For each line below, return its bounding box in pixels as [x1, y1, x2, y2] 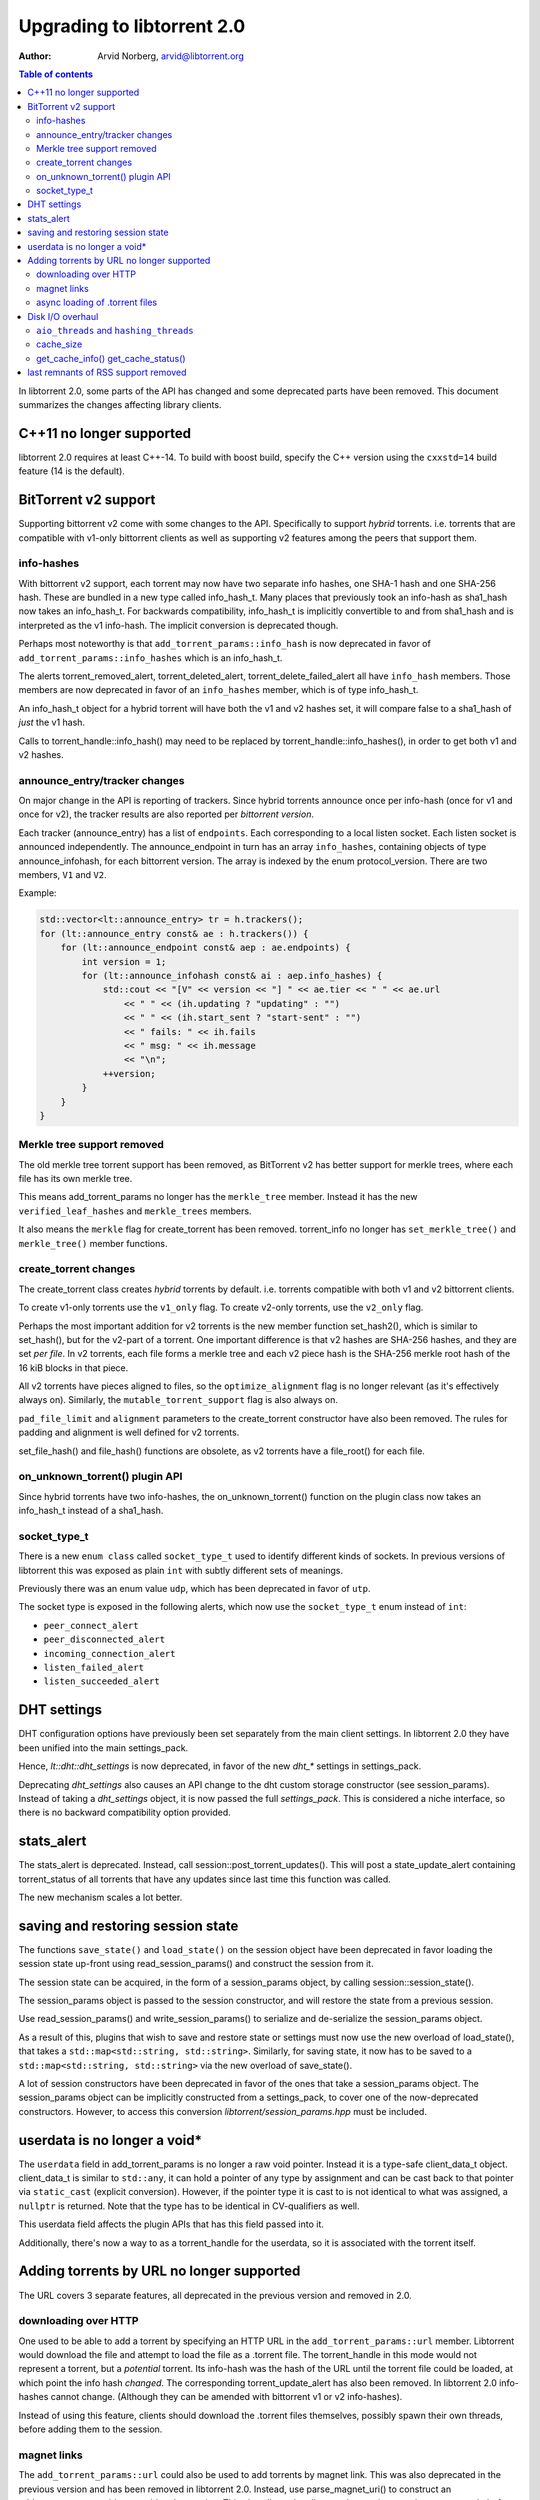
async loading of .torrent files [36, 296, 158, 309]
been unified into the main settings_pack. [18, 1741, 189, 1754]
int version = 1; [81, 956, 167, 967]
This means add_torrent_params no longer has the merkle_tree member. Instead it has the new [18, 1191, 418, 1203]
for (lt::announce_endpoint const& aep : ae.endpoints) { [60, 942, 351, 954]
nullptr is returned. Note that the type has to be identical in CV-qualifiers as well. [18, 2200, 360, 2212]
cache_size [36, 338, 83, 350]
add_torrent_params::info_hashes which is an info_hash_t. [18, 651, 283, 664]
